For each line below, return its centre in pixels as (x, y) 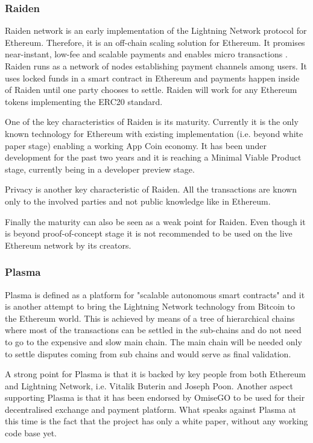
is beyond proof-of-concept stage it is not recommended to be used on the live (149, 233)
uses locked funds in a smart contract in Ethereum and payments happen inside (152, 78)
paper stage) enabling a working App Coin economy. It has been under (136, 145)
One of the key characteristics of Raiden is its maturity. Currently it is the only (152, 122)
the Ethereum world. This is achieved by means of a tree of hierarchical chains (150, 318)
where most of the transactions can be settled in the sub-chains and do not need (153, 330)
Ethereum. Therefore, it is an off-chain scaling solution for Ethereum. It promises (155, 42)
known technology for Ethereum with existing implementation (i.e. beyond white (154, 133)
